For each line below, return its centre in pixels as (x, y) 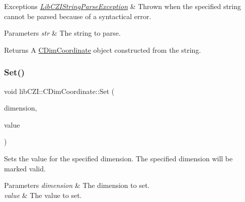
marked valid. (25, 168)
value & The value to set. (43, 195)
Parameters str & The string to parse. (62, 33)
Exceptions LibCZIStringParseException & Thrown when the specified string (123, 6)
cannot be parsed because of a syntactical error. (78, 16)
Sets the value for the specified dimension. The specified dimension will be (118, 158)
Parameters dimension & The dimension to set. (77, 185)
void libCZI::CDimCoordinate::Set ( (59, 91)
